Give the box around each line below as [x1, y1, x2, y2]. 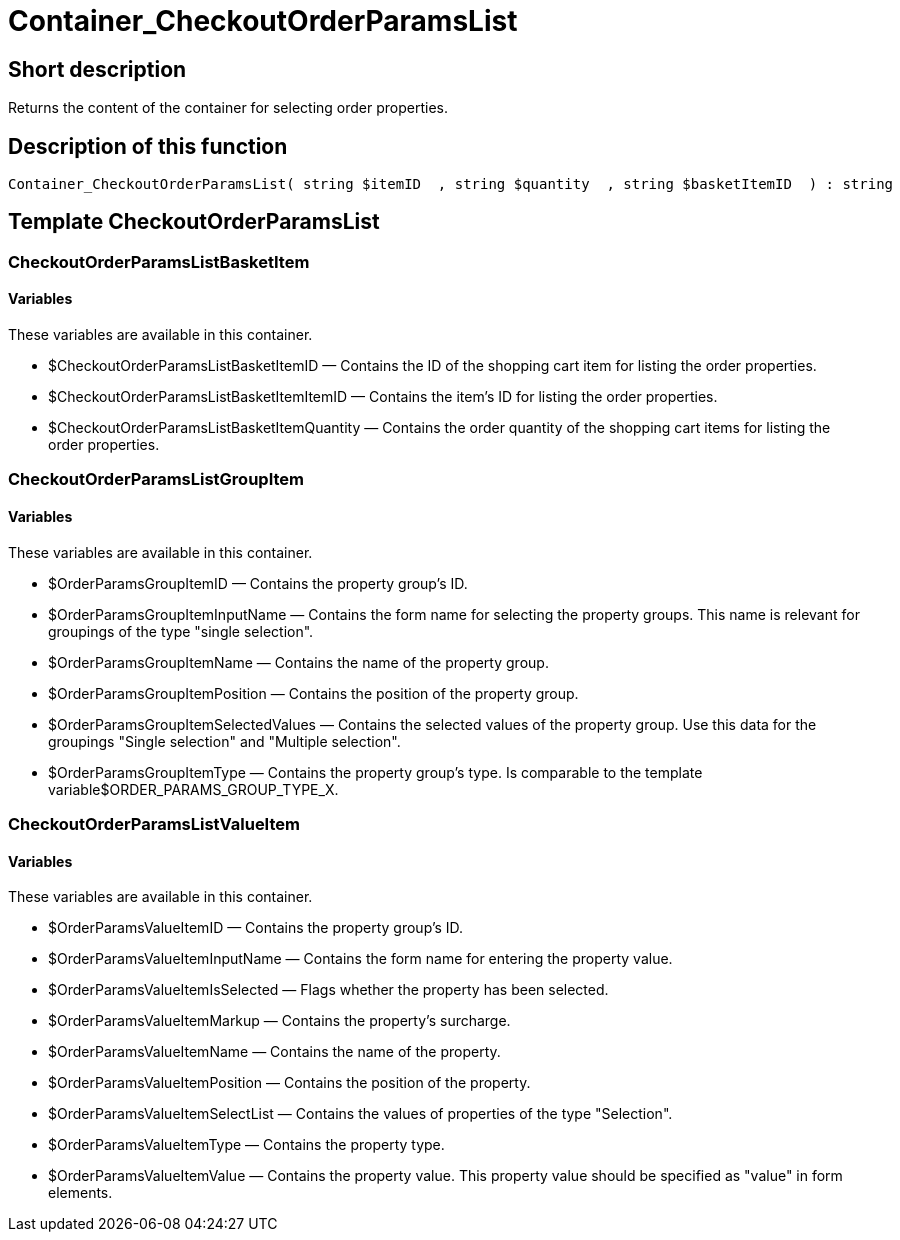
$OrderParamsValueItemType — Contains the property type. [48, 1136, 445, 1154]
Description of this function [8, 133, 288, 159]
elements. [48, 1184, 113, 1202]
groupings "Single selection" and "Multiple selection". [48, 732, 401, 750]
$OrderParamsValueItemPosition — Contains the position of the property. [48, 1074, 531, 1092]
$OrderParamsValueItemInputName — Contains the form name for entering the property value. [48, 950, 673, 968]
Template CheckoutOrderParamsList [8, 209, 380, 235]
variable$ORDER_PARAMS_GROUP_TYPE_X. [48, 780, 339, 798]
